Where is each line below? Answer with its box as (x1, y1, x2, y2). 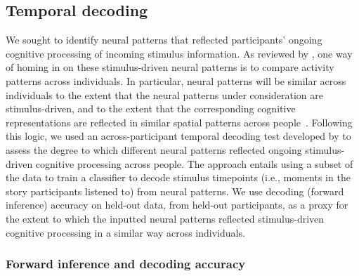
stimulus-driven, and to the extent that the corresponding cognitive (6, 101, 296, 116)
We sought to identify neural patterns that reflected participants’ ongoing (6, 32, 322, 47)
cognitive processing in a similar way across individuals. (6, 225, 245, 239)
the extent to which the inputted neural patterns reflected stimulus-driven (6, 211, 325, 225)
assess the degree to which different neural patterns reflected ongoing (6, 142, 302, 157)
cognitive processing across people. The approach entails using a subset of (35, 156, 353, 171)
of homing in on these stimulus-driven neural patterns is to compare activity (6, 60, 334, 74)
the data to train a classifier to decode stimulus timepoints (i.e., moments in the (6, 170, 351, 185)
